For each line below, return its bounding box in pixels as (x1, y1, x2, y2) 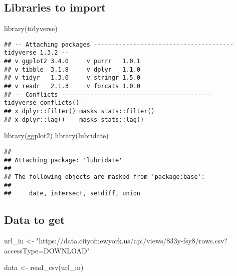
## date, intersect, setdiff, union (4, 190, 141, 197)
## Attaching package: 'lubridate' (4, 156, 123, 164)
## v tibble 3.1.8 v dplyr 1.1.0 (4, 66, 141, 73)
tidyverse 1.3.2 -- (4, 49, 69, 57)
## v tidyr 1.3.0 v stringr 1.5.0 (4, 74, 141, 82)
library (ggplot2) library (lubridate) (4, 130, 109, 141)
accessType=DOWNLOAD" (4, 245, 90, 255)
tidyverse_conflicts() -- (4, 99, 90, 107)
